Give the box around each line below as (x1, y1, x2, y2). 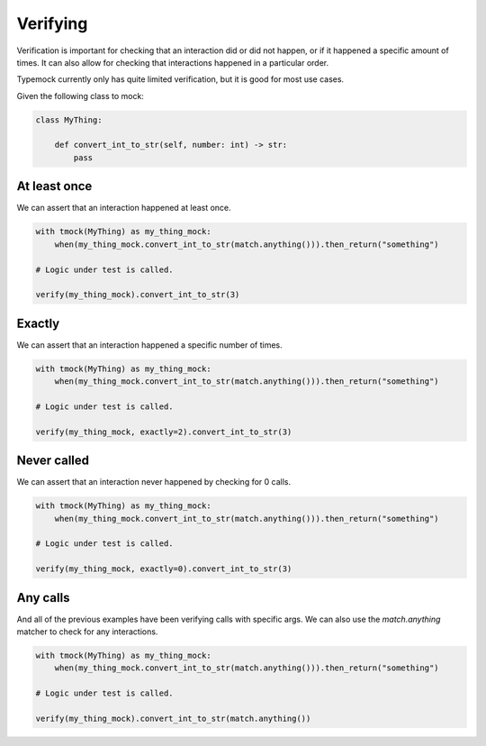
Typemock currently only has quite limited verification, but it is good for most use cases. (16, 74, 345, 85)
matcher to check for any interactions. (16, 626, 158, 637)
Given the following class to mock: (16, 90, 144, 101)
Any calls (16, 590, 70, 605)
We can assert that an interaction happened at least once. (16, 203, 231, 214)
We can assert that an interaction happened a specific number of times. (16, 339, 283, 350)
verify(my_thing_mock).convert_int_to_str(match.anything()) (35, 714, 311, 724)
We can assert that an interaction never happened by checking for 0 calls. (16, 477, 292, 487)
